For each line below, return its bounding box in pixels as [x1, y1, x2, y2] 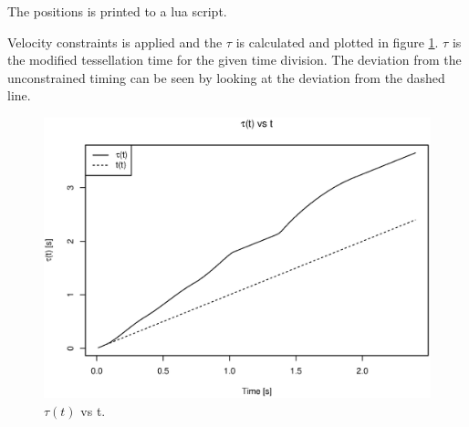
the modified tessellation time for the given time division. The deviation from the [7, 50, 462, 69]
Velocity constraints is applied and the [7, 32, 223, 51]
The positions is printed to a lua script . [7, 2, 227, 20]
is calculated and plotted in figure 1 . [235, 32, 439, 51]
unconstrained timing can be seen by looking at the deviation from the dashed [7, 68, 445, 87]
